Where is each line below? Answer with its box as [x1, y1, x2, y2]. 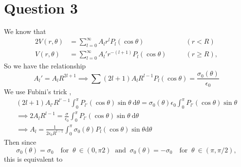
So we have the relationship [4, 60, 86, 70]
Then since [4, 137, 37, 147]
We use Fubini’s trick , [4, 86, 72, 96]
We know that [4, 26, 46, 36]
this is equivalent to [4, 153, 63, 164]
